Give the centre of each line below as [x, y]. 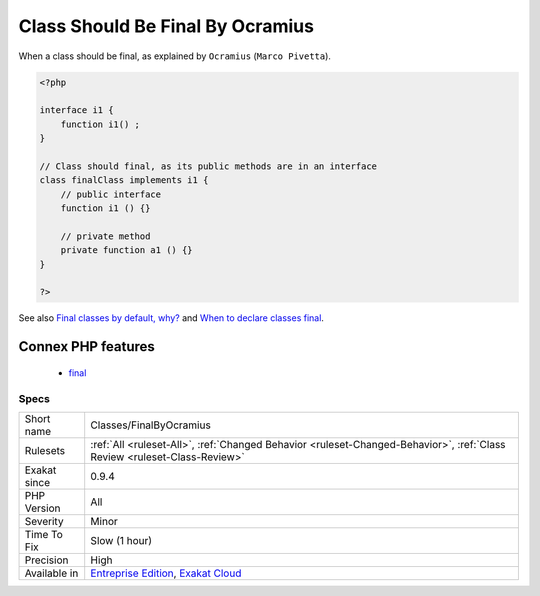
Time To [44, 534]
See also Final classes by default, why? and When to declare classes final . [171, 318]
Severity [44, 521]
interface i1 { [76, 110]
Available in [51, 573]
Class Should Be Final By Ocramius [166, 26]
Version [42, 508]
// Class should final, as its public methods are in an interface [208, 166]
